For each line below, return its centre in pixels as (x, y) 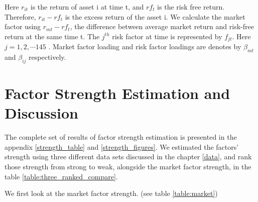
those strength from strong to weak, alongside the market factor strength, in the (128, 166)
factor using (23, 26)
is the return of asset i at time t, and (87, 7)
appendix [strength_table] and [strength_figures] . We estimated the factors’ (122, 146)
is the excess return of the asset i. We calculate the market (155, 16)
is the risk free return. (191, 7)
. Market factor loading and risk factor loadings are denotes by (145, 46)
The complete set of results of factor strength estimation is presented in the (121, 137)
